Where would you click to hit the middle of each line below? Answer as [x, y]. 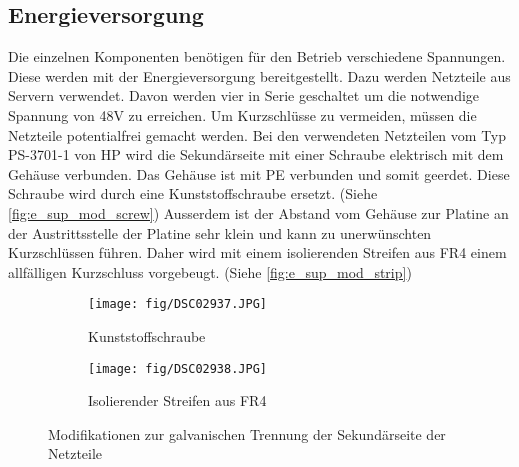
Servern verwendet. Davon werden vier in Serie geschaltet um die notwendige [244, 95]
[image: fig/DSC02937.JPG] [177, 304]
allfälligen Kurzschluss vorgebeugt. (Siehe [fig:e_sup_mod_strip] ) [210, 271]
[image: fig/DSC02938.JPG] [177, 368]
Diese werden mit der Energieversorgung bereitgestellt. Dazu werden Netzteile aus [259, 75]
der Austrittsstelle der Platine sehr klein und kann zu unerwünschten [220, 232]
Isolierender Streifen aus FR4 [177, 400]
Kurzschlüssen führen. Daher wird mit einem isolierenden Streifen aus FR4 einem [257, 252]
